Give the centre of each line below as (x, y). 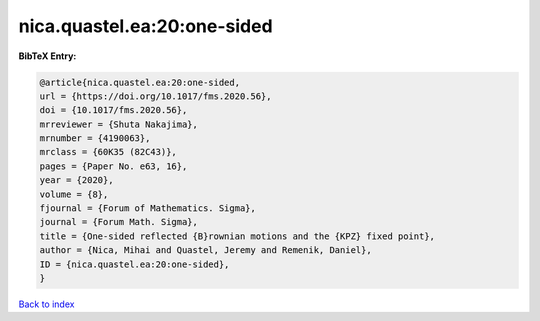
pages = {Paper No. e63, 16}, (113, 166)
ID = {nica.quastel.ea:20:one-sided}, (134, 264)
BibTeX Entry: (47, 56)
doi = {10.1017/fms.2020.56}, (113, 110)
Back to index (46, 304)
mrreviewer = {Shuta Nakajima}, (119, 124)
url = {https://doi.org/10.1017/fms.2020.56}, (155, 96)
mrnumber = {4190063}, (95, 138)
